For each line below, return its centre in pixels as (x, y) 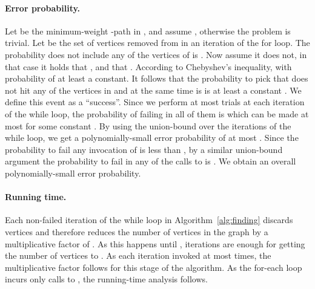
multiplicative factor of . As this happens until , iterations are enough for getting (155, 243)
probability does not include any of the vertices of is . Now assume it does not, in (156, 54)
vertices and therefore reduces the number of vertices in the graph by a (137, 231)
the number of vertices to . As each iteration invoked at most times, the (138, 255)
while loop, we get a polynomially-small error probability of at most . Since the (152, 138)
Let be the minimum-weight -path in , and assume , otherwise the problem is (148, 31)
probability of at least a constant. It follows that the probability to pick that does (157, 78)
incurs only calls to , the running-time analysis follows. (106, 279)
